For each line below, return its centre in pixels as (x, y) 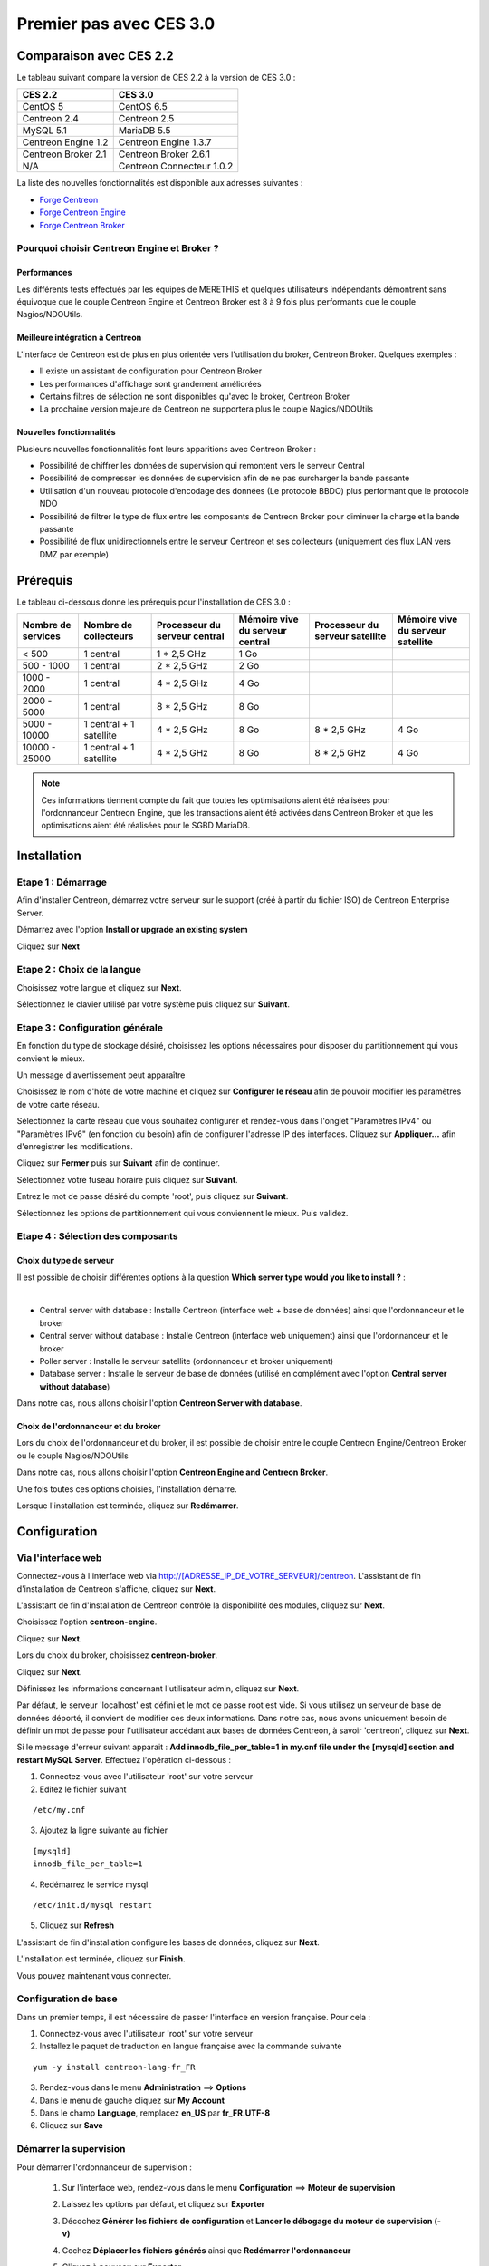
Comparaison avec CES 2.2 (95, 56)
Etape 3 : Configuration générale (90, 1027)
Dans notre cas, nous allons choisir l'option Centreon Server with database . (159, 1403)
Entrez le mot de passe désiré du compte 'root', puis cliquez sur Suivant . (153, 1196)
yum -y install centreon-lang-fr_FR (114, 2067)
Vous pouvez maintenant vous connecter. (94, 1975)
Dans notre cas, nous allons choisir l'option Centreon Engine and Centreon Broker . (173, 1472)
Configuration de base (67, 1999)
